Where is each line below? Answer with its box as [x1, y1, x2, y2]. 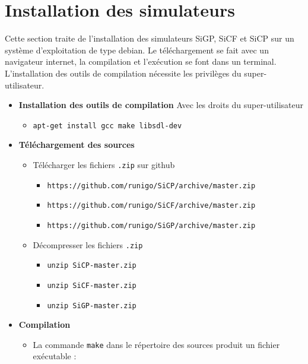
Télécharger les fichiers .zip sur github [33, 158, 175, 170]
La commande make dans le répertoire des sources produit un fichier [33, 338, 280, 350]
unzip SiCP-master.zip [47, 261, 136, 270]
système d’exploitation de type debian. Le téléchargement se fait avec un [5, 43, 269, 56]
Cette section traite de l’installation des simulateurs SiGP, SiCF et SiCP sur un [5, 32, 294, 45]
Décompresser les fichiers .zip [33, 238, 143, 251]
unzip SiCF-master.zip [47, 281, 136, 290]
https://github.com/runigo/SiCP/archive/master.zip [47, 181, 256, 190]
